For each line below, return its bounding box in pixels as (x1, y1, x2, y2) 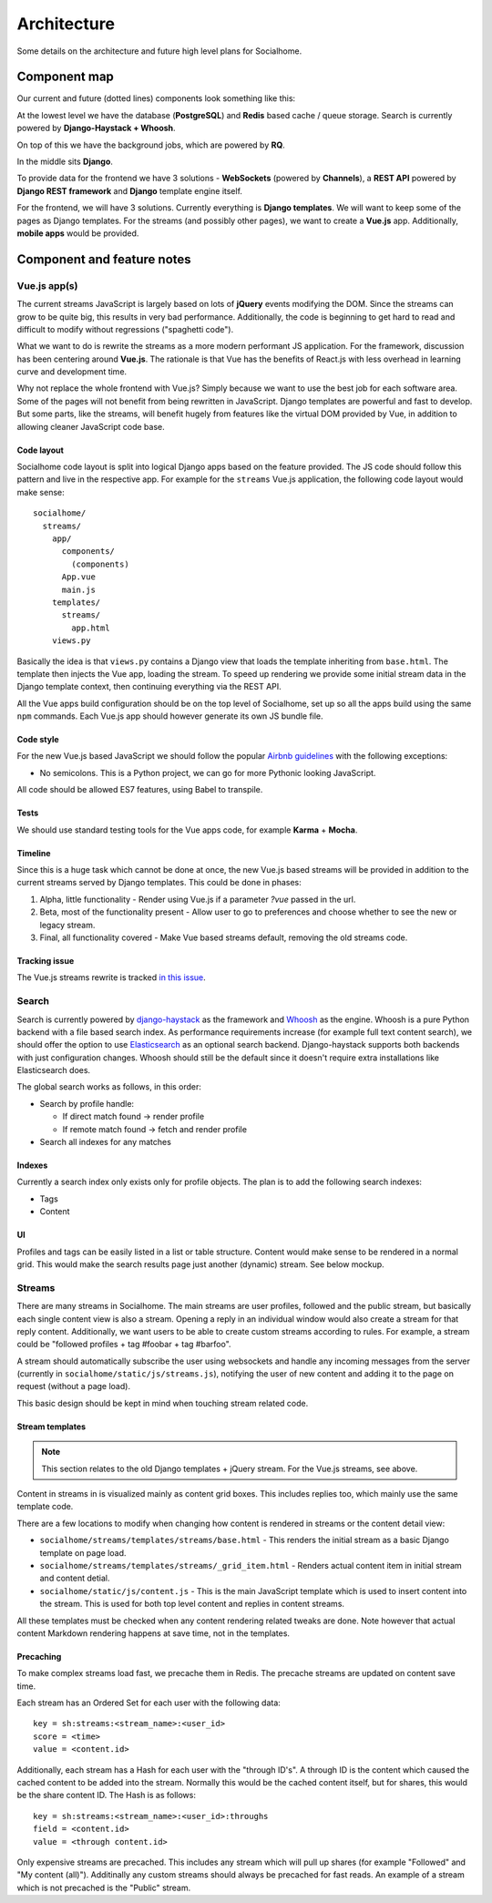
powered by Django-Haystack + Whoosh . (16, 123, 177, 134)
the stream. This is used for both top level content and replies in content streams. (39, 1599, 345, 1610)
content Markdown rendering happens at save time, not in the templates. (16, 1627, 291, 1639)
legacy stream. (39, 919, 96, 930)
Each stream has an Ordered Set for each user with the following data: (16, 1697, 282, 1708)
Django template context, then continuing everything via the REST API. (16, 681, 282, 692)
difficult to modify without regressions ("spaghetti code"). (16, 323, 234, 334)
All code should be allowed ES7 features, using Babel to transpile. (16, 784, 263, 795)
